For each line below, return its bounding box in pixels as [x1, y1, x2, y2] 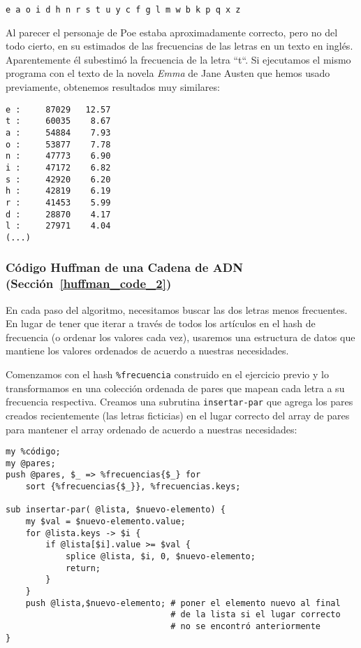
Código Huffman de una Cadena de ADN [6, 259, 244, 276]
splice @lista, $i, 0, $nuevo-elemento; [65, 552, 256, 562]
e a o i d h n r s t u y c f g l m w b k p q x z [6, 5, 241, 15]
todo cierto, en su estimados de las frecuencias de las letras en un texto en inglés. [6, 38, 353, 53]
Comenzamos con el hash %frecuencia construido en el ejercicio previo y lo [6, 367, 329, 382]
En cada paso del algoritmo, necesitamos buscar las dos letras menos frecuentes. [6, 302, 348, 317]
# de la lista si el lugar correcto [170, 610, 341, 620]
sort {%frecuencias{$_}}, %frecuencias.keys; [25, 482, 241, 492]
